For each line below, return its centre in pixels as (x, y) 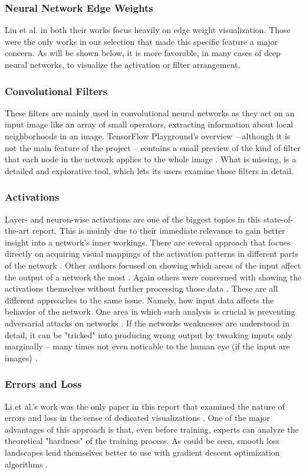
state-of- (278, 219)
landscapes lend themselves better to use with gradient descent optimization (142, 452)
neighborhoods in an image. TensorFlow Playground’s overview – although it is (148, 136)
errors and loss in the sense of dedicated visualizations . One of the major (137, 418)
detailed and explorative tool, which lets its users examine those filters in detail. (149, 170)
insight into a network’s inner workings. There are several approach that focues (148, 242)
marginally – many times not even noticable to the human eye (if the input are (147, 346)
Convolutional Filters (56, 91)
